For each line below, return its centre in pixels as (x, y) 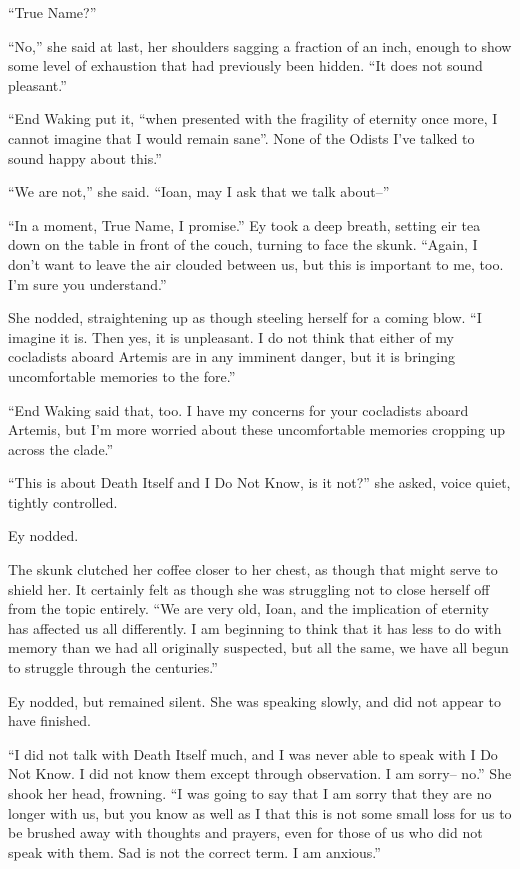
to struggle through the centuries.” (113, 667)
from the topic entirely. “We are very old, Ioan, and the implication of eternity (248, 608)
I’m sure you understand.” (87, 283)
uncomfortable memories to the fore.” (122, 375)
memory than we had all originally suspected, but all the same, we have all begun (258, 647)
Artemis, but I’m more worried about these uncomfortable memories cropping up (257, 429)
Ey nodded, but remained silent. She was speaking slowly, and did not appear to (254, 700)
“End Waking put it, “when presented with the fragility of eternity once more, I (253, 118)
